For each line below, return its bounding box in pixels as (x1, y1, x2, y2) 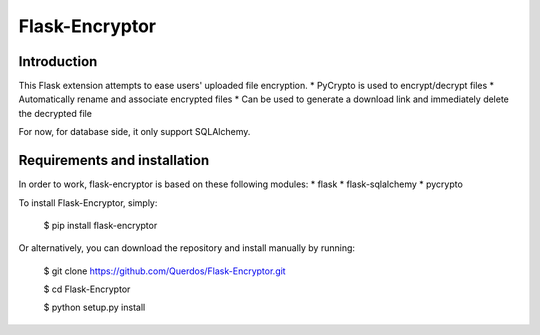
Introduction (18, 53, 98, 70)
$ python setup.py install (43, 301, 146, 314)
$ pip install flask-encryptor (43, 219, 158, 231)
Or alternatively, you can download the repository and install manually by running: (18, 242, 355, 254)
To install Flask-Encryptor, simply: (18, 196, 158, 209)
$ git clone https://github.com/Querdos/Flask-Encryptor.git (43, 265, 286, 277)
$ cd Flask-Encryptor (43, 283, 131, 295)
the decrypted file (18, 107, 92, 119)
